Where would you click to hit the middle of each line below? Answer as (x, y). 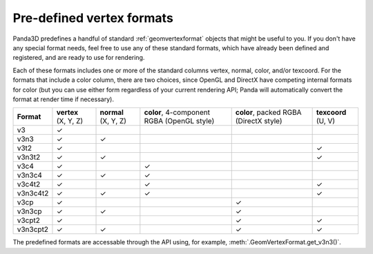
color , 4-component (177, 112)
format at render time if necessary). (63, 99)
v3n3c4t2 (33, 193)
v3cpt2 (29, 220)
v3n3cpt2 (32, 229)
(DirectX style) (259, 121)
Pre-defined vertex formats (93, 18)
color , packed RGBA (268, 112)
